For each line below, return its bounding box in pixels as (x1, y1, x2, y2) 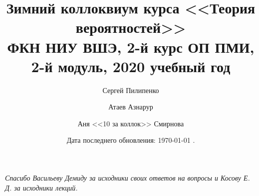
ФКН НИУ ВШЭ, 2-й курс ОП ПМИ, (7, 36, 255, 57)
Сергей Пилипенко (102, 85, 159, 95)
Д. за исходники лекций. (5, 182, 78, 193)
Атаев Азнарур (108, 101, 153, 112)
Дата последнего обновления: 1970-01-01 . (66, 135, 195, 145)
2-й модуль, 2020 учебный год (31, 56, 231, 76)
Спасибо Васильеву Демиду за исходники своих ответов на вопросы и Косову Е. (5, 173, 250, 183)
